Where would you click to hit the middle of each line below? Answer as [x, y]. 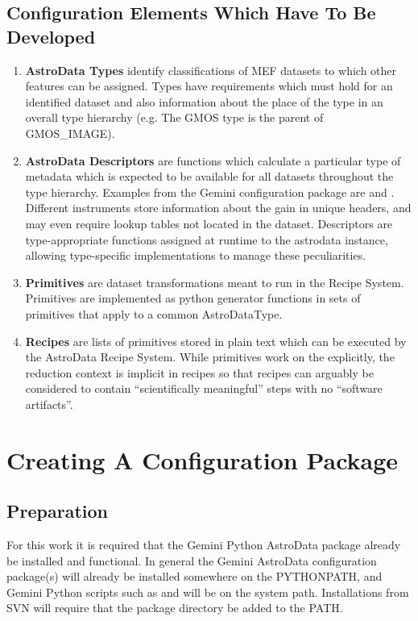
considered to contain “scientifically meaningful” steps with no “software [204, 388]
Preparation [57, 511]
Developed [51, 36]
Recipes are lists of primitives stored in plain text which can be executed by [216, 341]
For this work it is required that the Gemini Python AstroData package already [204, 545]
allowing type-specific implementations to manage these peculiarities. [196, 255]
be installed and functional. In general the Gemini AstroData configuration [192, 560]
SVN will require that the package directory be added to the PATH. [175, 608]
